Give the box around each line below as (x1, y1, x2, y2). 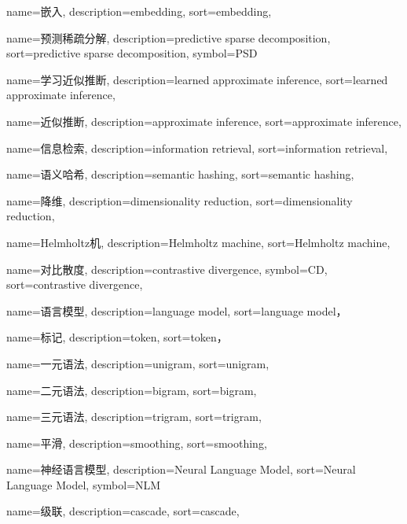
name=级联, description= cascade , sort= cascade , (6, 503, 240, 519)
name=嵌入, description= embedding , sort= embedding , (6, 3, 272, 19)
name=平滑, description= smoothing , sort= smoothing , (6, 434, 267, 451)
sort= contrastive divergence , (6, 276, 143, 293)
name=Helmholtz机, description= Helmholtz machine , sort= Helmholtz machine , (6, 234, 390, 250)
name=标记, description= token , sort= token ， (6, 329, 228, 345)
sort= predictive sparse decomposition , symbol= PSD (6, 45, 258, 61)
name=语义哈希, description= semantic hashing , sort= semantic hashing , (6, 166, 354, 183)
